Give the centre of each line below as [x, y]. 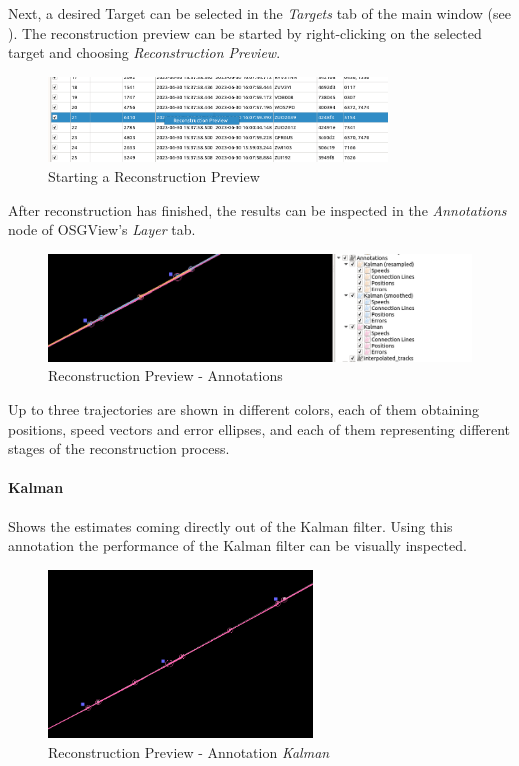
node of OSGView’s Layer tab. [102, 229]
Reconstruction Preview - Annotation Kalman [189, 752]
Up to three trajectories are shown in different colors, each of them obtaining [244, 409]
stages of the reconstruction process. [119, 448]
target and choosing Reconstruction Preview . [144, 52]
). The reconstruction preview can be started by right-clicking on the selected [245, 32]
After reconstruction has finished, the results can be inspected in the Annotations [257, 209]
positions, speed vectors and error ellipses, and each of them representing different [259, 428]
